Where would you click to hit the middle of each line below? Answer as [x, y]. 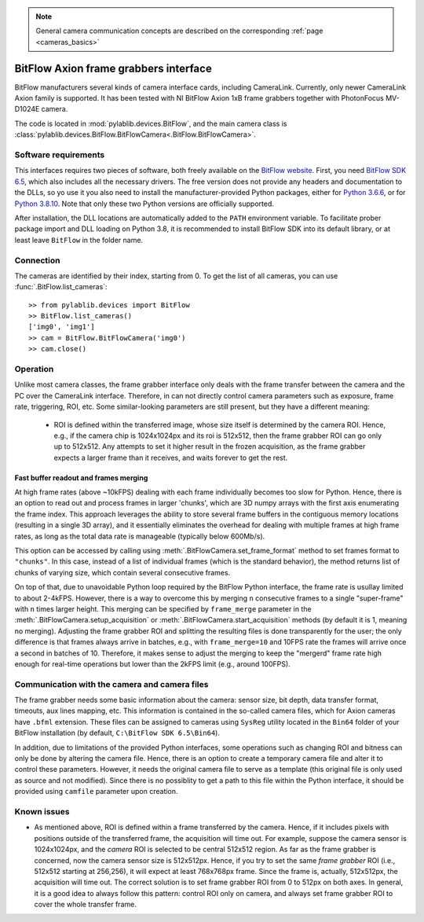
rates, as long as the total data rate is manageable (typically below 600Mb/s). [140, 536]
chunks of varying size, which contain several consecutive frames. [122, 572]
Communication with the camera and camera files [111, 684]
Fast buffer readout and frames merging [81, 478]
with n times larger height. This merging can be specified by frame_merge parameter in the [163, 609]
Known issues [42, 811]
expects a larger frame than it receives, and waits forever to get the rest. [171, 457]
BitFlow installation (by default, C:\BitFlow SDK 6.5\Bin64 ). [117, 733]
